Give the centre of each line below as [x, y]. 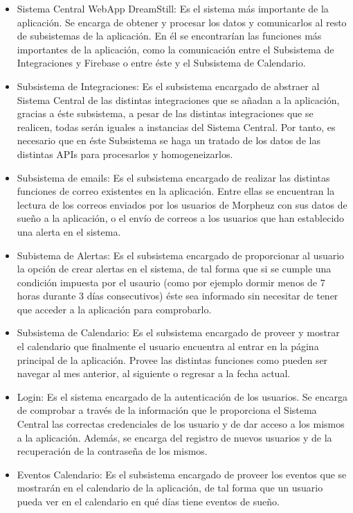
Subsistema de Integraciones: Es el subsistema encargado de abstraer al [168, 86]
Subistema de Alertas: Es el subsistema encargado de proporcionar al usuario [181, 255]
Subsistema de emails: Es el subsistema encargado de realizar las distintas [173, 177]
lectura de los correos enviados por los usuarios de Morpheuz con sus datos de [182, 204]
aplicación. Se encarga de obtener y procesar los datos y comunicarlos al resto [182, 22]
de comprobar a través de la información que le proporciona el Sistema [167, 410]
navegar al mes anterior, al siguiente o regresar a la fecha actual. [154, 373]
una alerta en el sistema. [69, 231]
